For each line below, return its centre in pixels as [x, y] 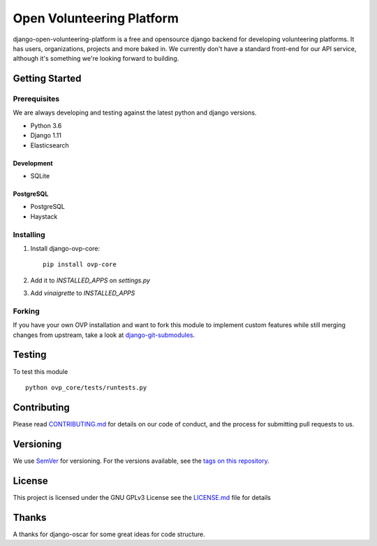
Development [33, 163]
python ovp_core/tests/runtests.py [86, 387]
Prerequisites [36, 99]
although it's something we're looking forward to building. [96, 59]
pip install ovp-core [80, 265]
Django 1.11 [46, 136]
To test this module [40, 371]
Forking [26, 311]
